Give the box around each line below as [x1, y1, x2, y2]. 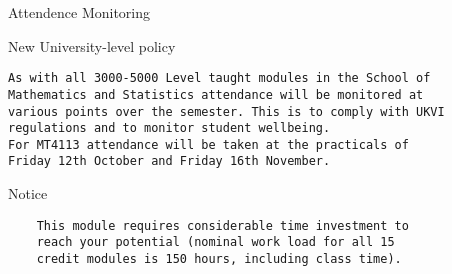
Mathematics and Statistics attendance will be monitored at [8, 87, 424, 102]
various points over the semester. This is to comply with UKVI [8, 104, 445, 119]
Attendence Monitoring [8, 2, 151, 22]
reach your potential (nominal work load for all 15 [36, 235, 395, 250]
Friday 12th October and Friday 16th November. [8, 154, 331, 169]
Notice [8, 183, 48, 204]
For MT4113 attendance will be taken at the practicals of [8, 137, 409, 152]
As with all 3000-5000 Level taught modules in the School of [8, 71, 431, 86]
